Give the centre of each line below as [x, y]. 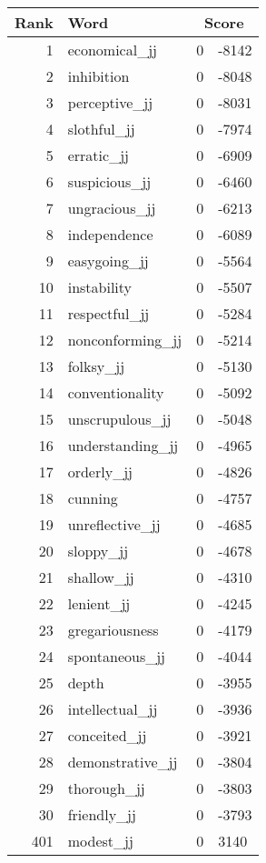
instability [100, 287]
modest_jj [100, 841]
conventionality [116, 392]
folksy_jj [96, 366]
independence [110, 234]
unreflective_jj [114, 524]
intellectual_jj [113, 709]
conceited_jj [107, 735]
